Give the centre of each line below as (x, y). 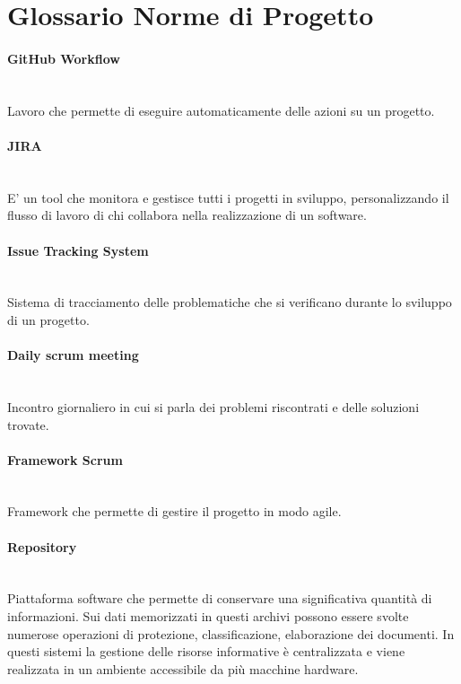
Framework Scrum (65, 459)
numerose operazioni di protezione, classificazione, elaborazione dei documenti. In (231, 633)
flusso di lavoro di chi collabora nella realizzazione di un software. (187, 215)
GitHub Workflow (64, 58)
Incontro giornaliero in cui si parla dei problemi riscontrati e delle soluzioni (213, 406)
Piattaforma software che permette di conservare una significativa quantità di (220, 598)
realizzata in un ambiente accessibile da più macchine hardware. (183, 668)
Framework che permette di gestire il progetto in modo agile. (174, 511)
